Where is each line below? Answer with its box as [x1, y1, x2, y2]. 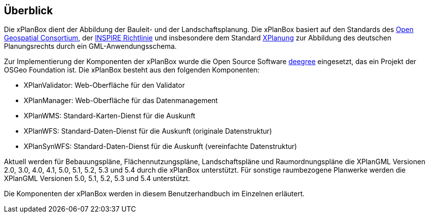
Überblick [4, 4, 53, 17]
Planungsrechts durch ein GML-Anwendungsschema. [4, 42, 177, 51]
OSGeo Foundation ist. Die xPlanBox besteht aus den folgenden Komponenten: [4, 66, 260, 74]
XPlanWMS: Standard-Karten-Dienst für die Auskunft [24, 111, 196, 120]
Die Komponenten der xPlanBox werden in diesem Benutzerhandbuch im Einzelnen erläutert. [4, 189, 305, 198]
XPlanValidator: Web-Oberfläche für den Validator [24, 81, 185, 90]
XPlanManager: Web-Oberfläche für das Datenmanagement [24, 96, 218, 105]
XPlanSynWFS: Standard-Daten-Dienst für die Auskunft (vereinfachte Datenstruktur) [24, 142, 297, 151]
